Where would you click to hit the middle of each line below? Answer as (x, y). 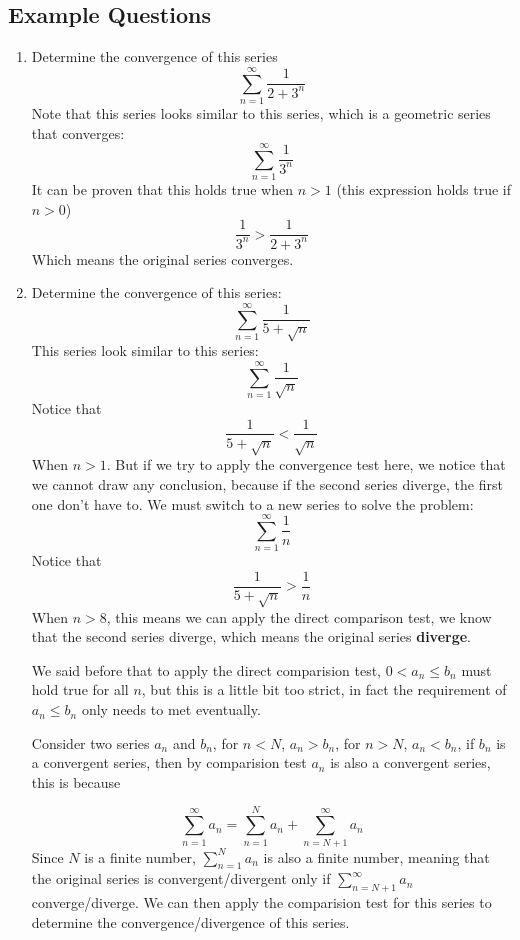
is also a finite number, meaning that (376, 856)
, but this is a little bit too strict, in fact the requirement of (324, 689)
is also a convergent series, (410, 762)
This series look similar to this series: (145, 350)
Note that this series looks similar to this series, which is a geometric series (261, 112)
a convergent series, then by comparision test (169, 762)
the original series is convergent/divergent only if (181, 878)
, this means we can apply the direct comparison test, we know (299, 616)
